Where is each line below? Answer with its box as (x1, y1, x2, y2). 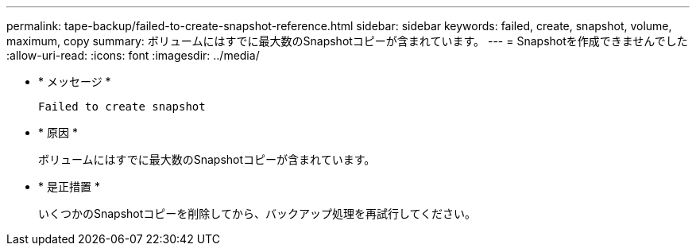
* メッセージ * (38, 75, 111, 88)
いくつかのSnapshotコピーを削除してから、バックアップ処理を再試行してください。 (38, 207, 477, 220)
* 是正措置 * (38, 180, 100, 193)
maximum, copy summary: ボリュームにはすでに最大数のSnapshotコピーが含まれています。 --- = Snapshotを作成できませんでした (6, 34, 688, 48)
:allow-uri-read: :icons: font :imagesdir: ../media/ (6, 48, 260, 62)
